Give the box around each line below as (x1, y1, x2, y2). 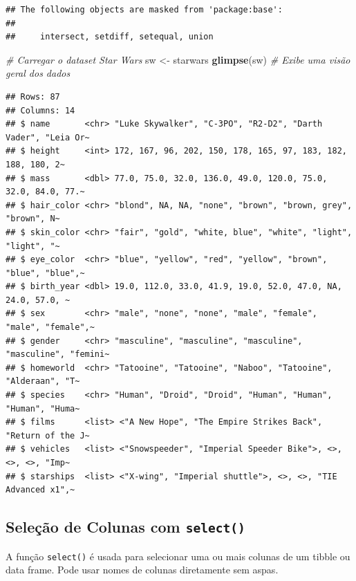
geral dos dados (6, 66, 71, 80)
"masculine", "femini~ (6, 349, 110, 360)
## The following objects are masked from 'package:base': (6, 5, 283, 15)
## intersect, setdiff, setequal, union (6, 32, 214, 42)
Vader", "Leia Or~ (6, 132, 90, 142)
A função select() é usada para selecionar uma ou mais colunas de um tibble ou (6, 548, 350, 563)
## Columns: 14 (6, 105, 75, 116)
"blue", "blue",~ (6, 268, 85, 278)
